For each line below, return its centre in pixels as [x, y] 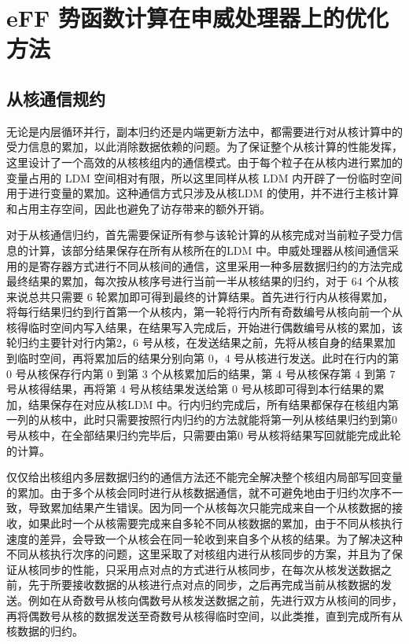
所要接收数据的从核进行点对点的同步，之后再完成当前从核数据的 [215, 585]
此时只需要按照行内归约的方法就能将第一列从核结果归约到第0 [240, 420]
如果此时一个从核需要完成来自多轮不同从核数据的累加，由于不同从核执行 [215, 523]
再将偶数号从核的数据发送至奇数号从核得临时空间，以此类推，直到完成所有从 [204, 615]
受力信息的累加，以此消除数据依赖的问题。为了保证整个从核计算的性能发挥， [204, 147]
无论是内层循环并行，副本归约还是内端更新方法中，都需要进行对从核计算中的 [204, 131]
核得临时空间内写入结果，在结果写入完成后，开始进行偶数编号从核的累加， [199, 327]
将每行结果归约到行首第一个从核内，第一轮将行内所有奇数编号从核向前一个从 [204, 312]
